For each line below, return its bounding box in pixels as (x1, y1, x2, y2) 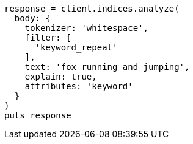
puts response (4, 111, 71, 120)
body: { (14, 13, 51, 23)
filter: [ (24, 33, 71, 43)
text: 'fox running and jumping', (24, 62, 190, 72)
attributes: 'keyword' (24, 81, 133, 91)
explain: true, (24, 72, 97, 81)
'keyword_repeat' (35, 43, 118, 52)
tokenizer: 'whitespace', (24, 23, 149, 33)
